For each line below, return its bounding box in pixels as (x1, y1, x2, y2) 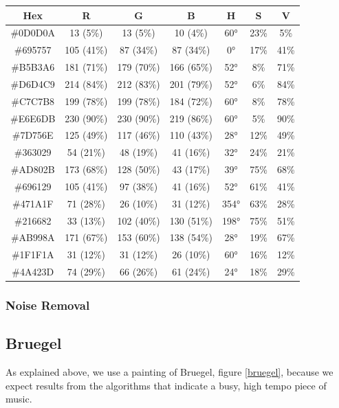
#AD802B (10, 162, 55, 177)
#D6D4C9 (10, 76, 55, 91)
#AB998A (10, 230, 55, 245)
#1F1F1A (11, 247, 54, 262)
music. (6, 392, 32, 406)
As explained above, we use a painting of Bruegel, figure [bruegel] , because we (6, 365, 333, 379)
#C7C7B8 (11, 93, 55, 108)
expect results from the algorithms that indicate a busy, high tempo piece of (6, 378, 327, 392)
